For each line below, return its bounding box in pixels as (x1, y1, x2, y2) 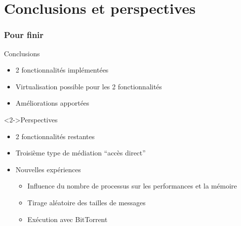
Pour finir (4, 29, 44, 41)
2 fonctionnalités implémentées (15, 65, 109, 75)
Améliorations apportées (15, 98, 89, 108)
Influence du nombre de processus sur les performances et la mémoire (27, 181, 237, 191)
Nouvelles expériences (15, 164, 81, 174)
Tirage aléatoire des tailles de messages (27, 197, 146, 207)
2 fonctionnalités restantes (15, 131, 95, 141)
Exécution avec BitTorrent (27, 214, 108, 224)
